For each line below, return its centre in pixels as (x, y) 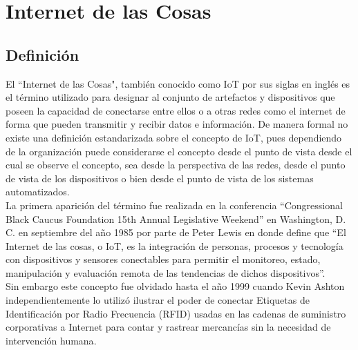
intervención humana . (51, 340)
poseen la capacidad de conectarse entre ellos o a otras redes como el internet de (176, 110)
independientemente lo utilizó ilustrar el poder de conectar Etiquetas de (158, 300)
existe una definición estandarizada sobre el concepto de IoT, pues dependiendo (174, 137)
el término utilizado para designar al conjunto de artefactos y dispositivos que (170, 97)
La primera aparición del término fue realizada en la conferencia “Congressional (174, 205)
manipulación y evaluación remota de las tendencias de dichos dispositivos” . (166, 272)
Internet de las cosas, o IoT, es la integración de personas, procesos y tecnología (175, 245)
